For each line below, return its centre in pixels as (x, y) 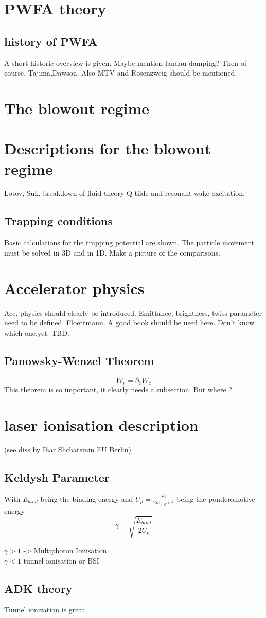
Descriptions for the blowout (108, 148)
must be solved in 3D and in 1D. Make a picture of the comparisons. (112, 252)
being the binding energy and (87, 498)
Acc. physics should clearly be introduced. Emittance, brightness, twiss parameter (133, 312)
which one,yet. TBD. (37, 332)
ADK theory (38, 588)
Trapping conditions (59, 221)
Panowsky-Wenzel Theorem (79, 360)
